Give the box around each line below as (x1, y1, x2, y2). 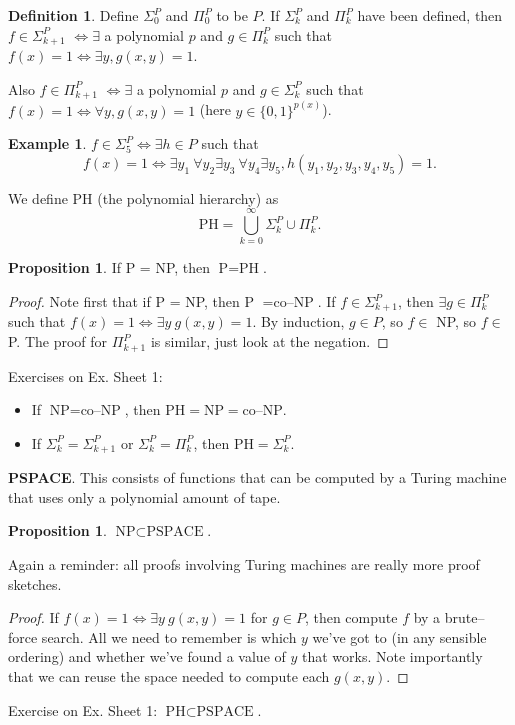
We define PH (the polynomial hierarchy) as (8, 187, 279, 208)
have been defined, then (357, 5, 503, 25)
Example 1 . (8, 133, 87, 154)
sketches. (8, 573, 62, 594)
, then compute (304, 607, 398, 628)
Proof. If (8, 607, 59, 628)
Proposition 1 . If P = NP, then (8, 257, 211, 278)
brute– (444, 607, 485, 628)
